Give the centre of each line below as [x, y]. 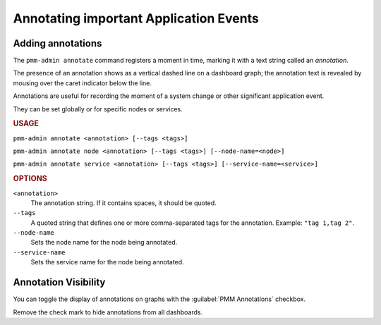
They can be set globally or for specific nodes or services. [98, 109]
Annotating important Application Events [136, 18]
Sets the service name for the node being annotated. [107, 262]
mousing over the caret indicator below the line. [82, 83]
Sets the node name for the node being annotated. [104, 243]
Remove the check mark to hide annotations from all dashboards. [108, 312]
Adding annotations [58, 43]
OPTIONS [30, 178]
